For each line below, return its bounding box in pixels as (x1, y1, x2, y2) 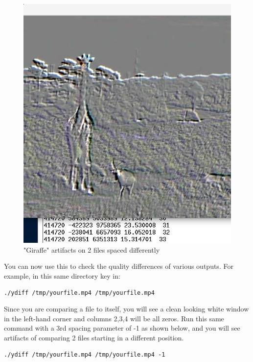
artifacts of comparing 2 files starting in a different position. (4, 332, 184, 342)
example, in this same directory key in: (4, 270, 120, 281)
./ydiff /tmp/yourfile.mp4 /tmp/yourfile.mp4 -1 (4, 351, 165, 359)
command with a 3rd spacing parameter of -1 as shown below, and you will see (4, 323, 240, 333)
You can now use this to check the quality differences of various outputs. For (4, 261, 233, 271)
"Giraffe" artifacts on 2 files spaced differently (23, 244, 160, 255)
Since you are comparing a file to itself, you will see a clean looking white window (4, 303, 249, 313)
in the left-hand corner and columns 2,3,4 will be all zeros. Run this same (4, 313, 224, 323)
